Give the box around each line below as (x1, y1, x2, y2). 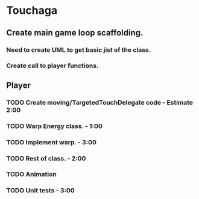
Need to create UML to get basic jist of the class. (6, 46, 151, 54)
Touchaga (6, 4, 58, 17)
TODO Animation (6, 170, 57, 179)
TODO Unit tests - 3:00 (6, 186, 75, 195)
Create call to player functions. (6, 61, 99, 70)
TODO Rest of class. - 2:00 (6, 154, 86, 162)
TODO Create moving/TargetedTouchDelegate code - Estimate (6, 98, 194, 106)
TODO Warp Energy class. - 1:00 (6, 121, 103, 130)
